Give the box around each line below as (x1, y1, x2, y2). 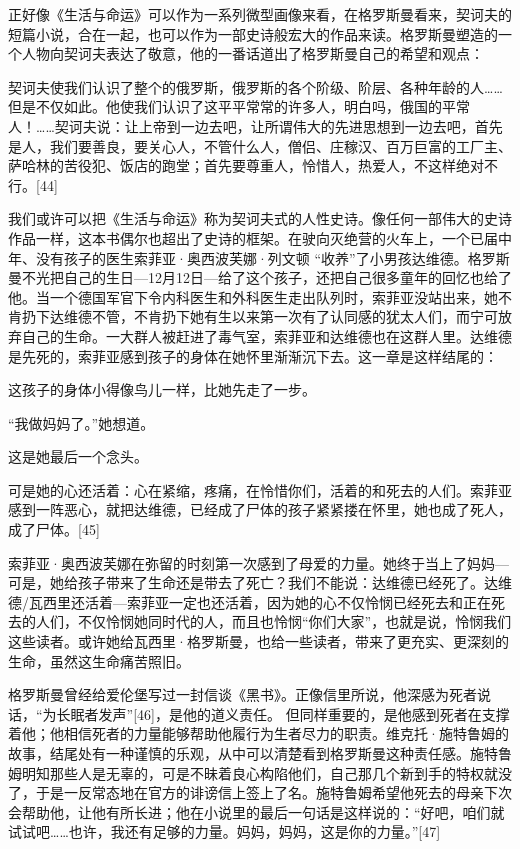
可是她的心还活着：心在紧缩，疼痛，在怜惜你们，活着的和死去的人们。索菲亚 (8, 479, 512, 500)
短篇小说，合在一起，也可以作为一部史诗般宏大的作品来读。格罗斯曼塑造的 (8, 23, 498, 44)
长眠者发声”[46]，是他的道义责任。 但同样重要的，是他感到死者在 (56, 703, 482, 724)
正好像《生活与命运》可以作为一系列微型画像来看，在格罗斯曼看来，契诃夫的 (8, 4, 512, 24)
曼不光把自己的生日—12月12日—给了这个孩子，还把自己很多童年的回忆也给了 (8, 267, 512, 288)
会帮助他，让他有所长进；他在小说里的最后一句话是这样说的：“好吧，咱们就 (8, 801, 505, 822)
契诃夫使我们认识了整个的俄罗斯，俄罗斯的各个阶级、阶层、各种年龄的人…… (8, 76, 503, 97)
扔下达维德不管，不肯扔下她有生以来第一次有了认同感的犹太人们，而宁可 (21, 306, 498, 327)
